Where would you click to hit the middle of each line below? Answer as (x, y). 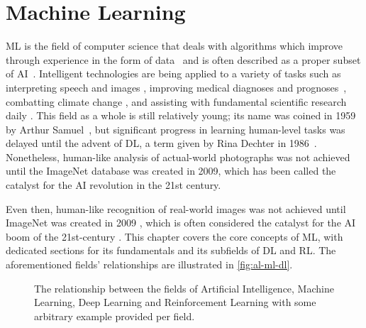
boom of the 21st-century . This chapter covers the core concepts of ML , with (174, 236)
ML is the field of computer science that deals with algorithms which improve (174, 46)
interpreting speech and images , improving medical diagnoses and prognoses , (176, 87)
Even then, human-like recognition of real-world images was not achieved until (176, 208)
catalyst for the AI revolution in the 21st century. (113, 185)
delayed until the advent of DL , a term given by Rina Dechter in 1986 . (161, 143)
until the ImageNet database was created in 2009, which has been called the (171, 171)
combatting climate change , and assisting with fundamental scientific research (176, 101)
